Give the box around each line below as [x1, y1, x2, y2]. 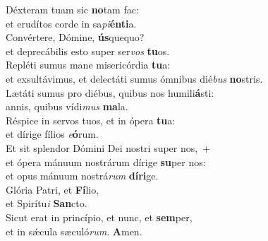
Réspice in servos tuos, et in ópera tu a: [6, 112, 176, 127]
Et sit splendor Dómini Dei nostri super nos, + [6, 140, 211, 155]
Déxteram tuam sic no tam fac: [6, 2, 139, 16]
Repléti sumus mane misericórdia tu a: [6, 57, 171, 72]
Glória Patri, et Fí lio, [6, 182, 99, 196]
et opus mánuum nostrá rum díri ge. [6, 168, 159, 183]
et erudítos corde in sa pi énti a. [6, 16, 137, 30]
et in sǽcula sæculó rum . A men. [6, 223, 142, 238]
